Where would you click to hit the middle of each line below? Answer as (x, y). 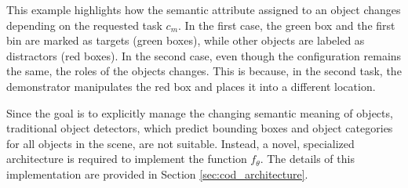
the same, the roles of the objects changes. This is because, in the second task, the (204, 71)
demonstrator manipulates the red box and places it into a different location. (191, 86)
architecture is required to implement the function (127, 159)
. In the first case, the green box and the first (287, 25)
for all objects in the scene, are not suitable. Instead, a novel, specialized (180, 143)
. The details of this (307, 159)
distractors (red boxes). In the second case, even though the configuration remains (204, 55)
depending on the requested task (84, 25)
